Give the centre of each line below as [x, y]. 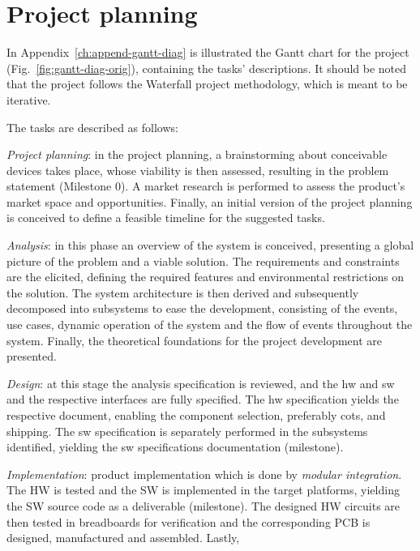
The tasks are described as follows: [92, 127]
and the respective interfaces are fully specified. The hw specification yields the [203, 399]
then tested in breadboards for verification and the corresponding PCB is [189, 521]
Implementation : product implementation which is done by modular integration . [204, 474]
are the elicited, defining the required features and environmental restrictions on [206, 277]
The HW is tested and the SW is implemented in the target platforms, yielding [203, 490]
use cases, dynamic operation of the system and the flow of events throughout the [210, 325]
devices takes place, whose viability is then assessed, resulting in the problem [198, 170]
